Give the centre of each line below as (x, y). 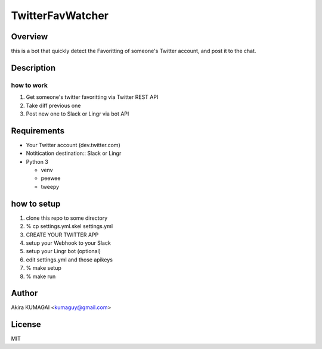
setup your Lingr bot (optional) (64, 251)
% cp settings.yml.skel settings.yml (69, 226)
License (26, 325)
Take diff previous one (53, 105)
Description (33, 68)
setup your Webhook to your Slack (69, 243)
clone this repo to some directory (67, 218)
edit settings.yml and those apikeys (69, 260)
